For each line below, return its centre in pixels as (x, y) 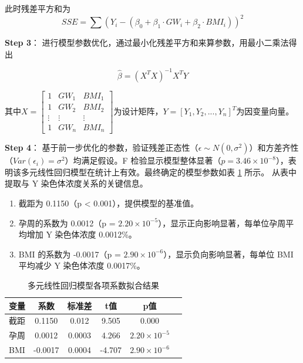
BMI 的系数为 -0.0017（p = (70, 254)
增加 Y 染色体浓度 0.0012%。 (82, 234)
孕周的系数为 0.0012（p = (67, 223)
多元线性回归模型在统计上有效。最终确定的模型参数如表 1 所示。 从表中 (159, 172)
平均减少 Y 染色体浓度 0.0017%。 (82, 265)
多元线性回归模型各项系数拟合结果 (93, 285)
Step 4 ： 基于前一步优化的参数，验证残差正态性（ (102, 147)
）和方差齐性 (274, 147)
